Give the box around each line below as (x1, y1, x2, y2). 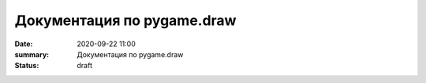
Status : (14, 61, 39, 70)
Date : (14, 39, 33, 49)
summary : (14, 49, 50, 59)
